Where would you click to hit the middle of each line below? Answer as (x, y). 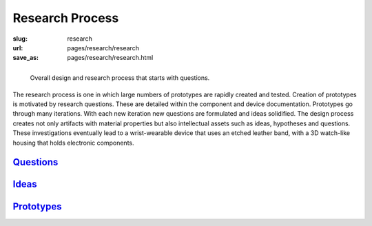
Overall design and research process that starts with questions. (120, 78)
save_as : (26, 58)
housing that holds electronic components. (73, 143)
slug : (20, 39)
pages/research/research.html (110, 58)
